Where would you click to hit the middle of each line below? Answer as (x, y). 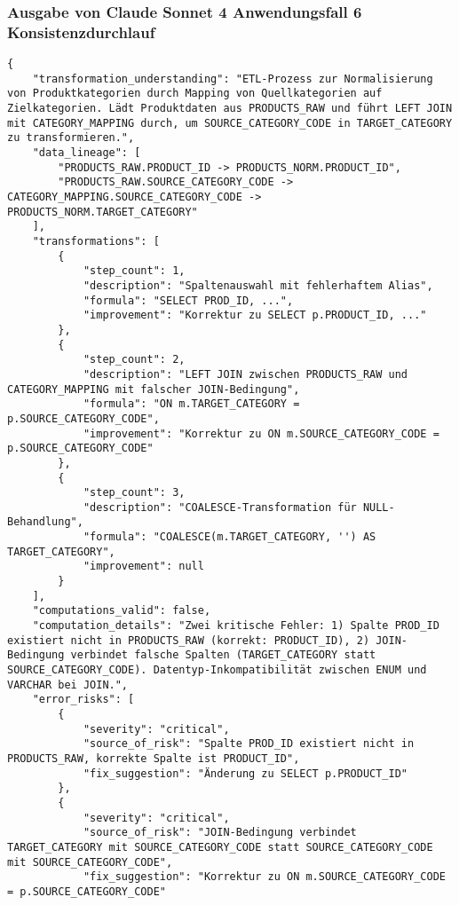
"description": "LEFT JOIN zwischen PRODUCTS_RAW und (245, 374)
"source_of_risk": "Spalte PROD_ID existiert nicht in (249, 744)
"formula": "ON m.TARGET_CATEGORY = (191, 404)
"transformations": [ (96, 242)
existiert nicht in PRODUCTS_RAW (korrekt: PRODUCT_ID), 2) (189, 640)
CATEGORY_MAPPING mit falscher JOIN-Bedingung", (154, 389)
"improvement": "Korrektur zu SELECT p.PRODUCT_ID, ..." (255, 315)
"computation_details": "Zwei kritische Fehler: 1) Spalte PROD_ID (236, 626)
